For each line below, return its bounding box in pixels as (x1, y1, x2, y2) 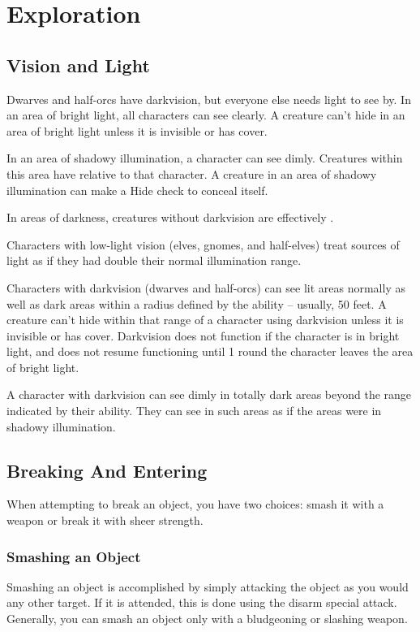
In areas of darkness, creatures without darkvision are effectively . (6, 209, 334, 226)
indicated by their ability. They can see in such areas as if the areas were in (6, 402, 382, 419)
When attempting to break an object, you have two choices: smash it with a (6, 496, 384, 513)
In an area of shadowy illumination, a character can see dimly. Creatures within (6, 149, 403, 167)
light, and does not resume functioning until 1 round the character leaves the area (6, 343, 414, 360)
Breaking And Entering (6, 457, 208, 483)
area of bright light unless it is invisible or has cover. (6, 122, 268, 139)
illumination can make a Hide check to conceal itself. (6, 181, 268, 198)
